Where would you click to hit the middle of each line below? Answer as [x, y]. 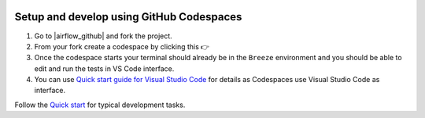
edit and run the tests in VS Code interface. [104, 68]
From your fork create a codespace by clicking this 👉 [122, 46]
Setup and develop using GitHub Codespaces [128, 17]
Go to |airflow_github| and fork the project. [103, 36]
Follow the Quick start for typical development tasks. [100, 105]
